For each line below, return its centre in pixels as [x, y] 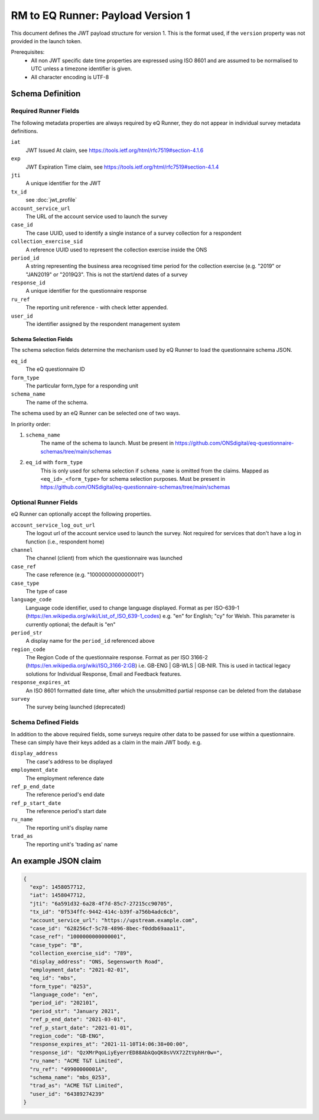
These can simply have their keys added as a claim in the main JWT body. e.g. [106, 742]
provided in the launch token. [46, 41]
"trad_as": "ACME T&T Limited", [77, 1086]
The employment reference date [65, 778]
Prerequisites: [28, 52]
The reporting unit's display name [67, 827]
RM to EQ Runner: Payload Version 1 [100, 15]
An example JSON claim [56, 861]
